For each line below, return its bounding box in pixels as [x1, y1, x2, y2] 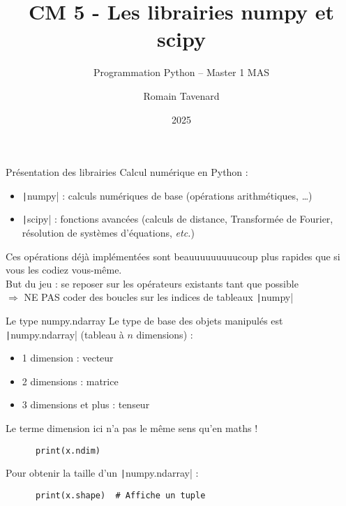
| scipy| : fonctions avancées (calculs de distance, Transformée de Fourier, [22, 211, 333, 226]
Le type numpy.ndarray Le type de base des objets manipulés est [6, 313, 283, 328]
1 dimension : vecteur [22, 350, 114, 365]
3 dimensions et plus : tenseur [22, 397, 150, 412]
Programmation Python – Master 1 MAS [93, 65, 269, 80]
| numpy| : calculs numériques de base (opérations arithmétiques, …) [22, 188, 313, 202]
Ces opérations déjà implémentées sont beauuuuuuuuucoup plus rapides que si [6, 248, 340, 263]
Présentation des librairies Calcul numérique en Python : [6, 165, 248, 179]
